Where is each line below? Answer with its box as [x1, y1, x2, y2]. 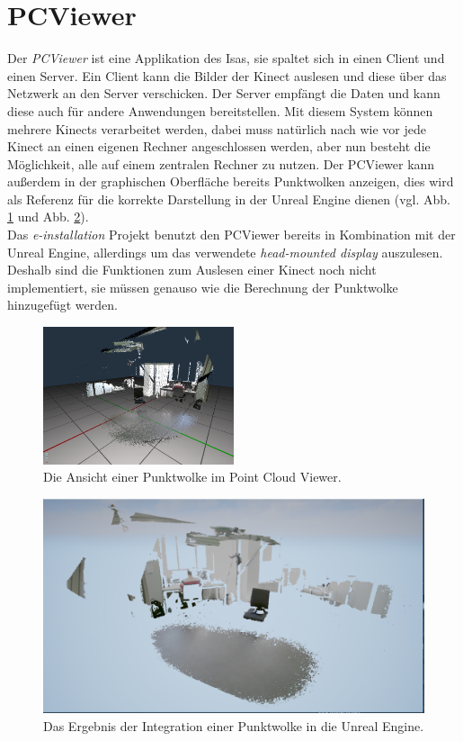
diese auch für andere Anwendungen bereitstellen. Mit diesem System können [7, 101, 433, 120]
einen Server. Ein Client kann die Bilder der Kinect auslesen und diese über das [7, 66, 447, 85]
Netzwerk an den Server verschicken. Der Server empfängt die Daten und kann [7, 84, 441, 103]
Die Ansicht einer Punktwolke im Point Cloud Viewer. [43, 467, 342, 486]
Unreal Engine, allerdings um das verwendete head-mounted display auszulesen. [7, 242, 443, 261]
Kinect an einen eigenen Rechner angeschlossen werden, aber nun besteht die [7, 137, 431, 156]
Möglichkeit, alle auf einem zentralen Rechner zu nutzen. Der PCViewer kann [7, 154, 435, 173]
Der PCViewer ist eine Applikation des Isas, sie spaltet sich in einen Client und [7, 49, 445, 68]
